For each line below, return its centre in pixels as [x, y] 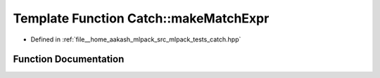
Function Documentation [69, 59]
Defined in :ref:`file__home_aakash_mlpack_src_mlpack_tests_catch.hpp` [136, 39]
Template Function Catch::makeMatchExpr [141, 18]
